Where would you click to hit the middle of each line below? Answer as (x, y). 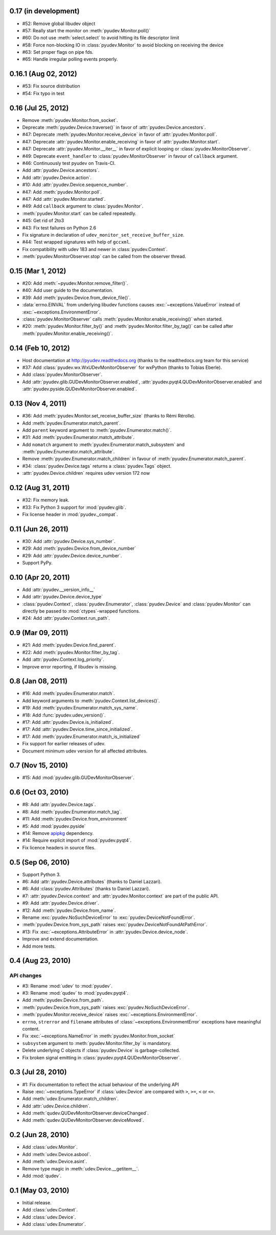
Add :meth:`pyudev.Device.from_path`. (63, 1000)
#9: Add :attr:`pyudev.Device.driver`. (61, 903)
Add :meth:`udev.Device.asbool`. (57, 1154)
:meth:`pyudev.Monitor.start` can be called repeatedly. (79, 213)
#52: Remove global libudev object (59, 24)
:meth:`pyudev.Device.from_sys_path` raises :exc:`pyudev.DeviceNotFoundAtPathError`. (115, 925)
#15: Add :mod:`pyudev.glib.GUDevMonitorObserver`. (78, 778)
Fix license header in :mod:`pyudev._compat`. (70, 514)
